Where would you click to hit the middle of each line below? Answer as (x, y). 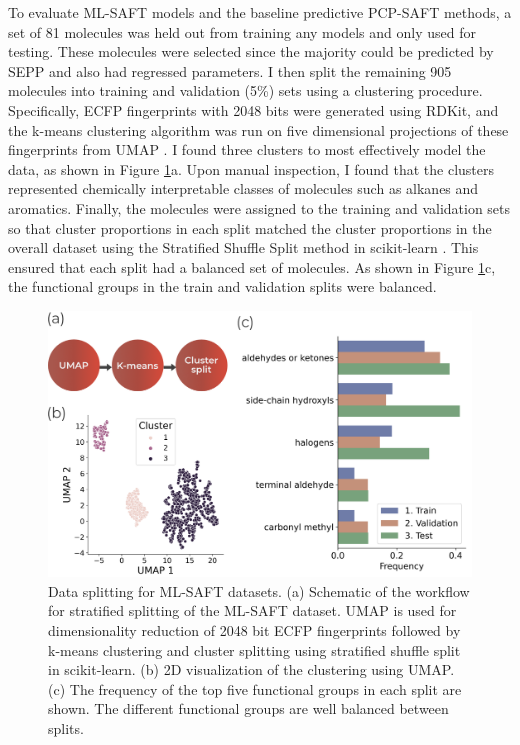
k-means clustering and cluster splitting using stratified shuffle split (254, 649)
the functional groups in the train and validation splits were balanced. (222, 286)
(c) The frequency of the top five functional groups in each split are (255, 688)
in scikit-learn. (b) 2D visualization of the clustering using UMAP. (251, 669)
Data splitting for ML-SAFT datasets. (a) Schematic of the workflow (259, 590)
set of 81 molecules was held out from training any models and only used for (242, 31)
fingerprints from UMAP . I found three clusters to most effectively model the (247, 149)
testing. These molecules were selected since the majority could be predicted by (251, 51)
